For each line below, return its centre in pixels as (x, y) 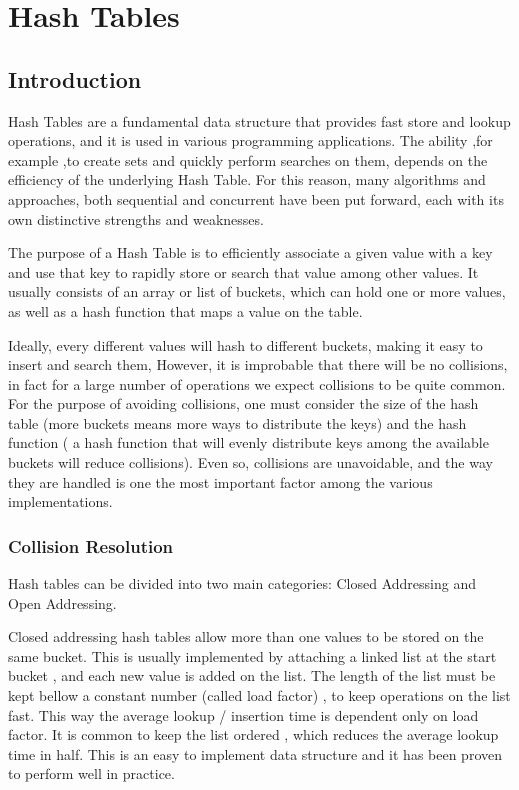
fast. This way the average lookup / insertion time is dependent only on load (243, 714)
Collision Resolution (91, 545)
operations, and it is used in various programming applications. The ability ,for (250, 140)
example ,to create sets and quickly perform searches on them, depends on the (248, 159)
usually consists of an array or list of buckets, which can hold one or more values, (257, 291)
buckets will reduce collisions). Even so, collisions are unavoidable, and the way (250, 462)
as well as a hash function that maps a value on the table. (185, 310)
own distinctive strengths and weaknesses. (136, 218)
